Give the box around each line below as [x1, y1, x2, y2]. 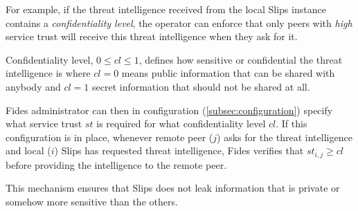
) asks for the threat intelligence [217, 129, 352, 144]
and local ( [6, 143, 51, 158]
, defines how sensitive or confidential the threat [138, 52, 343, 66]
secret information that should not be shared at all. [91, 79, 310, 93]
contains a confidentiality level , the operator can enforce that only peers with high [6, 15, 352, 30]
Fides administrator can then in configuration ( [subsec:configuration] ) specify [6, 102, 333, 117]
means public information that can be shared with [121, 66, 335, 80]
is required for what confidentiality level [96, 116, 266, 131]
